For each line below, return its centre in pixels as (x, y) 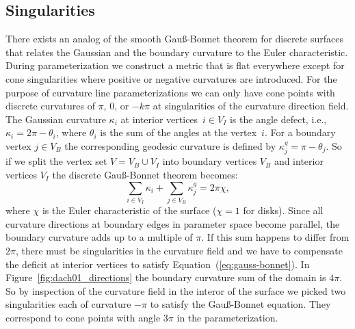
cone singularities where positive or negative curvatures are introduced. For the (171, 78)
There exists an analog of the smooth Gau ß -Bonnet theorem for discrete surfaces (175, 39)
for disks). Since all (283, 210)
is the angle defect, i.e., (278, 119)
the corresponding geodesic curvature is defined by (170, 145)
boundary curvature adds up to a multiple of (99, 237)
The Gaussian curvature (56, 119)
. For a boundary (300, 132)
